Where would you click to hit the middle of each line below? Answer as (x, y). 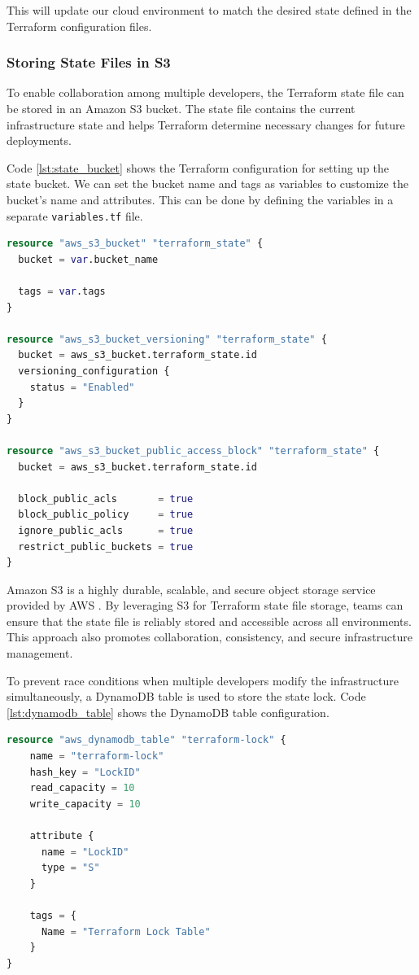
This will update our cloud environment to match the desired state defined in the (209, 10)
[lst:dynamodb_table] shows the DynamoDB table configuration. (168, 712)
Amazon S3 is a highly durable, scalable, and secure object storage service (191, 589)
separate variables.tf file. (75, 215)
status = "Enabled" (82, 387)
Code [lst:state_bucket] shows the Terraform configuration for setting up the (198, 167)
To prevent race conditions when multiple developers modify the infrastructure (203, 680)
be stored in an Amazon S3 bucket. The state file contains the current (181, 108)
